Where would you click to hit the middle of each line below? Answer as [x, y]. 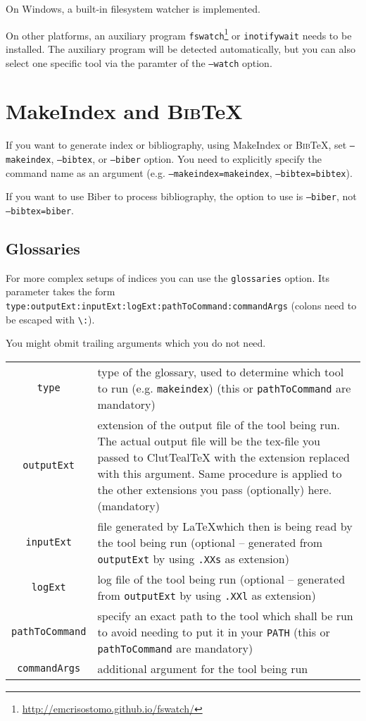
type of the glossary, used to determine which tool [221, 371]
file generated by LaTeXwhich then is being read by [225, 526]
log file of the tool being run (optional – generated [221, 579]
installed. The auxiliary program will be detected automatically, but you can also [181, 48]
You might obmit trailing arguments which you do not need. [136, 343]
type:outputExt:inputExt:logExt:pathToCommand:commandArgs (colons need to [181, 306]
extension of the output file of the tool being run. [219, 424]
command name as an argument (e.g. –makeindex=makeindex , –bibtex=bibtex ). [179, 172]
